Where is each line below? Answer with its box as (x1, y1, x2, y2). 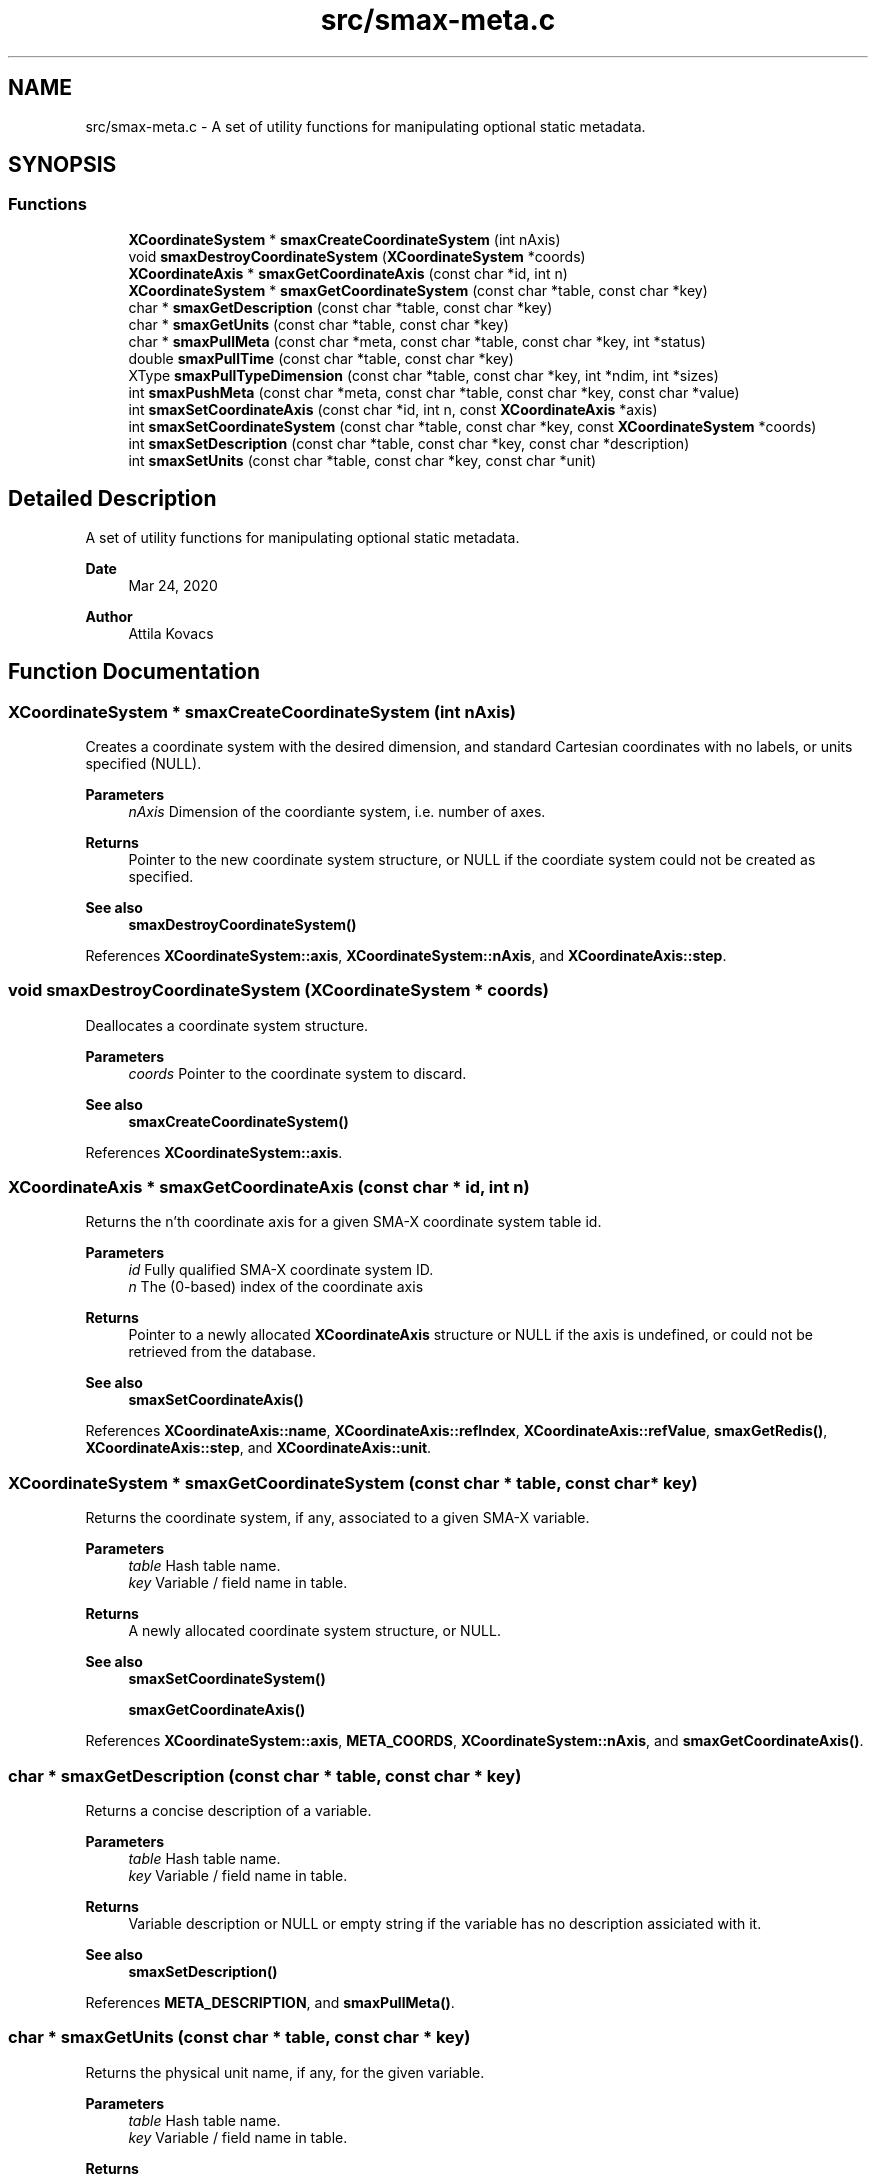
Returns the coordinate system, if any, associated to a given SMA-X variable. (85, 1509, 590, 1527)
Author (85, 607, 133, 625)
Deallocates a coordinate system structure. (85, 1016, 369, 1034)
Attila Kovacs (128, 624, 214, 642)
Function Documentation (8, 659, 260, 685)
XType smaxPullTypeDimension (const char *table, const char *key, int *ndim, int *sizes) (128, 366, 719, 384)
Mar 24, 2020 (128, 576, 218, 594)
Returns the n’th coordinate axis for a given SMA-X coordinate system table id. (85, 1213, 602, 1231)
